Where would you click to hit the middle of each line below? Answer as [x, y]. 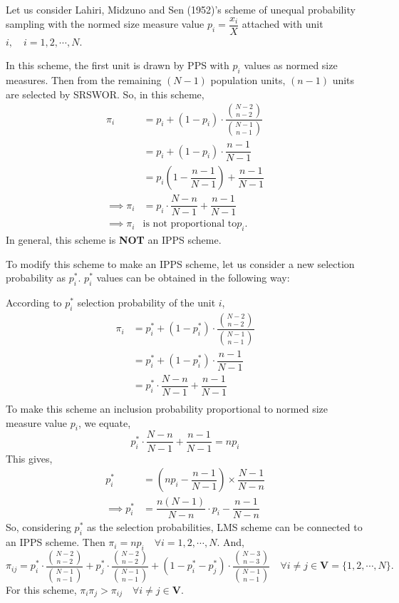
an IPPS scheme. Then [56, 542]
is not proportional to [190, 224]
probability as [36, 278]
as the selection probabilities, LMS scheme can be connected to [224, 527]
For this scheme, [41, 589]
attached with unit [283, 24]
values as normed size [291, 65]
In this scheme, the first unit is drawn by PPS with [118, 65]
